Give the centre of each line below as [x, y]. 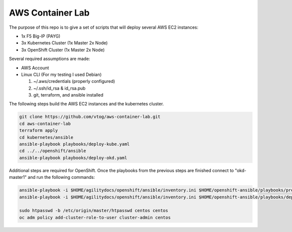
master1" [18, 177]
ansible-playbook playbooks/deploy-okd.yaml [73, 158]
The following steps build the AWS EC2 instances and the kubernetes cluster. [86, 104]
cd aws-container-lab [45, 124]
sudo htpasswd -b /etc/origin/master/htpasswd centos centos [94, 211]
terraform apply [39, 131]
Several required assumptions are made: [49, 59]
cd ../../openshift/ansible [53, 151]
